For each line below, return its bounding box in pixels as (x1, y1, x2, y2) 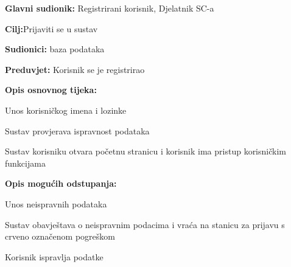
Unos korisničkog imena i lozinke (5, 103, 127, 116)
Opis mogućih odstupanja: (5, 177, 117, 190)
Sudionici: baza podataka (5, 43, 105, 55)
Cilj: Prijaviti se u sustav (5, 22, 98, 35)
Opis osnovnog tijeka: (5, 83, 97, 96)
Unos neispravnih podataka (5, 197, 107, 210)
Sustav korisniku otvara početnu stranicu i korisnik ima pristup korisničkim (5, 145, 286, 158)
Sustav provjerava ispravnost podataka (5, 124, 150, 137)
